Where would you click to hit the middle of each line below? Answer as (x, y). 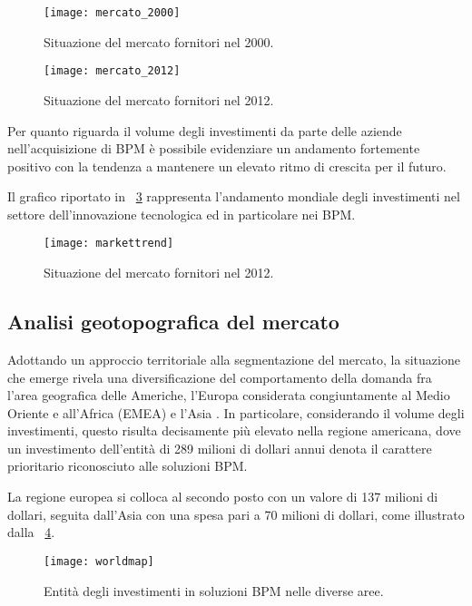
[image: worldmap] (99, 561)
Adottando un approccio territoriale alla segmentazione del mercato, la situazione (234, 359)
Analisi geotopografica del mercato (173, 322)
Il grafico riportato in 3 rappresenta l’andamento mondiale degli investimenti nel (234, 196)
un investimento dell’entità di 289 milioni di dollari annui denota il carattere (220, 448)
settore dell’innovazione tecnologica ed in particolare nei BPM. (182, 214)
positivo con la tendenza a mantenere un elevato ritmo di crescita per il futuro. (227, 166)
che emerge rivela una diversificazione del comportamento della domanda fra (220, 377)
